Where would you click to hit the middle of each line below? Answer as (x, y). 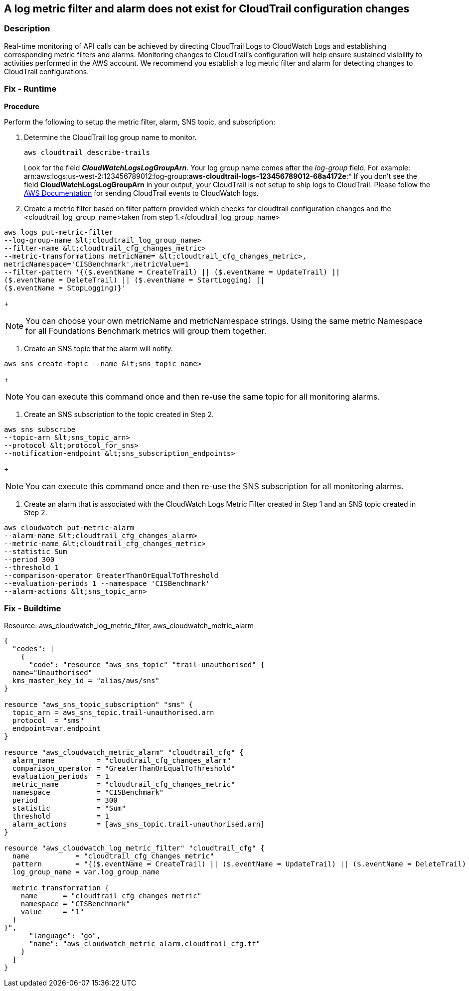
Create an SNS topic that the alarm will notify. (98, 348)
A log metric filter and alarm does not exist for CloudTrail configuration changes (207, 9)
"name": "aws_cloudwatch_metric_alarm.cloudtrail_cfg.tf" (145, 944)
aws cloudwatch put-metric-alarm (69, 527)
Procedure (22, 106)
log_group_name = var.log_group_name (86, 872)
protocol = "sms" (48, 721)
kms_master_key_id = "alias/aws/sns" (86, 681)
